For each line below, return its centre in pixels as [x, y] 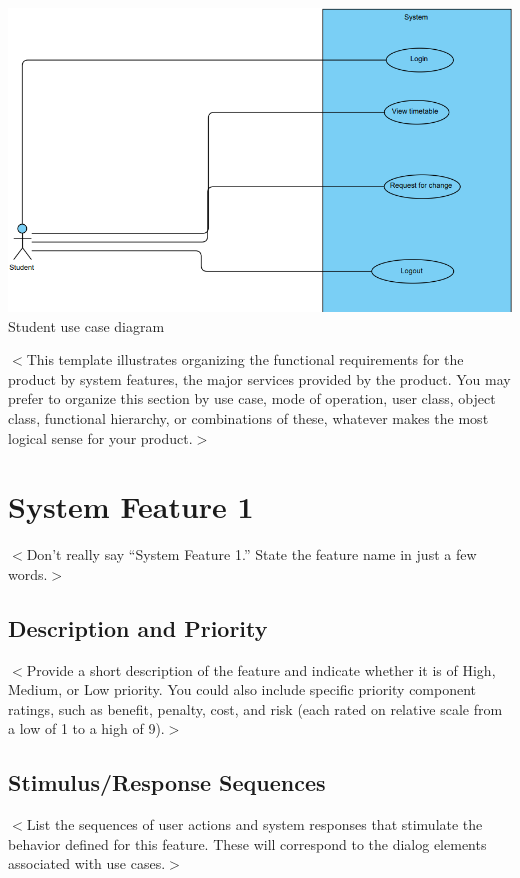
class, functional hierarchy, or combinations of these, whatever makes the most [248, 417]
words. [28, 573]
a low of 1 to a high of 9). [86, 728]
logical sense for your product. [100, 437]
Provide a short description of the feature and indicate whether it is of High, [261, 669]
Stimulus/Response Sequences [167, 782]
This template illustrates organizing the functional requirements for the [245, 359]
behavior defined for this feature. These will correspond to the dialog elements [247, 843]
